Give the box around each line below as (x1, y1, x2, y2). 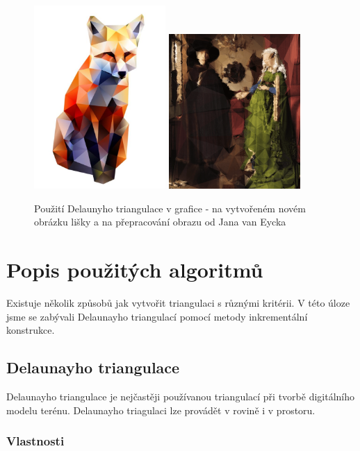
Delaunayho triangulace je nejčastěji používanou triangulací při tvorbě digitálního (6, 389, 355, 403)
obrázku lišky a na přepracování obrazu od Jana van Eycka (34, 214, 286, 229)
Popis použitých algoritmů (6, 255, 263, 283)
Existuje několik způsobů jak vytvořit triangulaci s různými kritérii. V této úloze (6, 295, 350, 309)
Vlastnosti (6, 432, 65, 450)
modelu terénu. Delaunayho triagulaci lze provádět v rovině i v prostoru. (6, 402, 316, 417)
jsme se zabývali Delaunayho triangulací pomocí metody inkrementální (6, 309, 308, 323)
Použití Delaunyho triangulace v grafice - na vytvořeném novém (34, 201, 306, 215)
